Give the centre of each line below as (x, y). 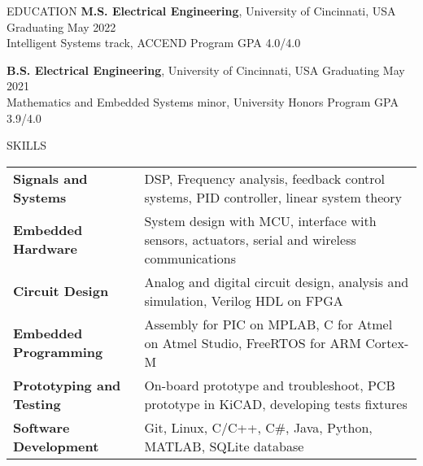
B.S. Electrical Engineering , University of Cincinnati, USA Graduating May (206, 70)
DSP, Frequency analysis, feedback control (265, 178)
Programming (58, 352)
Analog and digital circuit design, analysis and (277, 281)
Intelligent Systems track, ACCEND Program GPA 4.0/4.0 (154, 43)
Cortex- (387, 342)
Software (41, 427)
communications (190, 258)
